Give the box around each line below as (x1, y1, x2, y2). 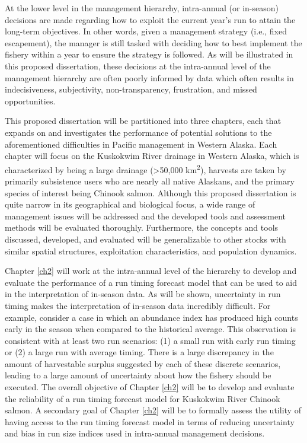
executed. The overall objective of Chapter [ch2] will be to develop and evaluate (5, 381, 295, 393)
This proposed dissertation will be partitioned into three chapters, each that (5, 114, 282, 127)
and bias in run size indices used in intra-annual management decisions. (5, 427, 265, 439)
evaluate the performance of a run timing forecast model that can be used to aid (5, 276, 298, 288)
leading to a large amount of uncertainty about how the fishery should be (5, 369, 271, 381)
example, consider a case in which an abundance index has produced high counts (5, 311, 298, 323)
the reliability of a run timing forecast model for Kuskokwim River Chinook (5, 392, 280, 404)
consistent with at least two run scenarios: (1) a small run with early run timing (5, 334, 296, 346)
